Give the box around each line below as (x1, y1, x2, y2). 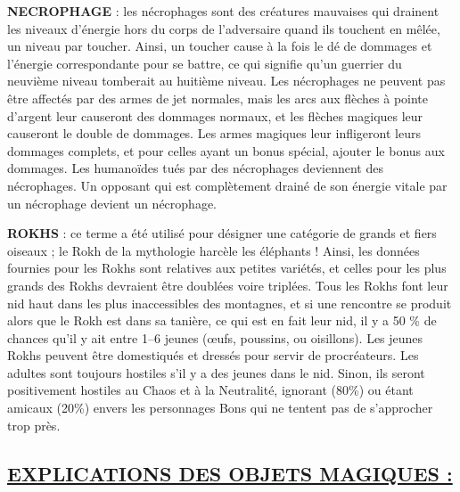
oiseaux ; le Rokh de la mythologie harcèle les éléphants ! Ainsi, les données (7, 241, 420, 259)
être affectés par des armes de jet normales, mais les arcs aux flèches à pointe (7, 88, 429, 107)
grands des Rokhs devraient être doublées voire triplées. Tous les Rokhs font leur (7, 275, 448, 294)
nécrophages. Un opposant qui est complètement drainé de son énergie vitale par (7, 176, 448, 194)
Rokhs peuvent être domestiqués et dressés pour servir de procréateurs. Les (7, 346, 419, 365)
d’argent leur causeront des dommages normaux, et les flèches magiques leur (7, 106, 423, 125)
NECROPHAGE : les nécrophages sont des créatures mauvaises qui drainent (7, 2, 439, 20)
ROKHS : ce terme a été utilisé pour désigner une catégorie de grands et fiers (7, 224, 437, 242)
